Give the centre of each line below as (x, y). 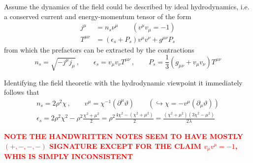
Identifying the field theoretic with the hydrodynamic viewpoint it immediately (123, 82)
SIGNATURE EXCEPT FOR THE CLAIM (125, 146)
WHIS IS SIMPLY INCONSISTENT (68, 156)
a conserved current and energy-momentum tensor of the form (98, 16)
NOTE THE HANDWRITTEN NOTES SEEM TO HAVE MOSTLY (124, 136)
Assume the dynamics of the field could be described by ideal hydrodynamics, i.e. (127, 6)
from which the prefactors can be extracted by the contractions (99, 49)
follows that (22, 92)
